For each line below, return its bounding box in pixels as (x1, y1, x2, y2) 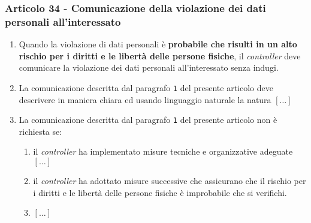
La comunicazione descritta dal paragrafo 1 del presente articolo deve (19, 81, 273, 94)
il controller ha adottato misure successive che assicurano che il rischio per (33, 174, 306, 187)
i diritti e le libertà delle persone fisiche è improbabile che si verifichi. (33, 186, 287, 198)
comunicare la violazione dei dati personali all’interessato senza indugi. (19, 61, 279, 74)
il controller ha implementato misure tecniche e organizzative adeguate (33, 145, 293, 158)
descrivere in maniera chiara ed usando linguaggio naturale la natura (19, 93, 271, 106)
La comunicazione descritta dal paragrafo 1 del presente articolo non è (19, 113, 277, 126)
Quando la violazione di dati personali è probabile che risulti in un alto (19, 38, 297, 50)
